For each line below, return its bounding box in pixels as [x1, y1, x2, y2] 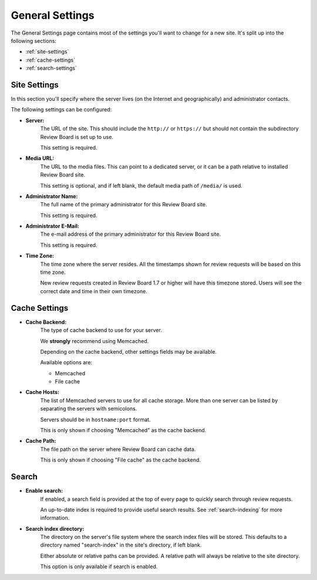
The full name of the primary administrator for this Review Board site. [40, 201, 207, 208]
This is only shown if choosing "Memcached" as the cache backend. [40, 427, 207, 434]
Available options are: [40, 359, 93, 366]
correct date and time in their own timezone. [40, 287, 148, 294]
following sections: [11, 37, 57, 44]
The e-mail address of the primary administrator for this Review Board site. [40, 230, 221, 238]
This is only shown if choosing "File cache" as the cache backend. [40, 456, 201, 463]
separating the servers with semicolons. [40, 405, 137, 412]
